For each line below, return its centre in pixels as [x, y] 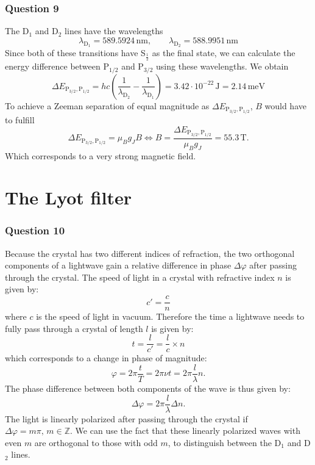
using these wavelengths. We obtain [222, 66]
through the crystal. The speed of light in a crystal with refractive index [140, 277]
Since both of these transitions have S [75, 53]
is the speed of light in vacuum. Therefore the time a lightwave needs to [170, 316]
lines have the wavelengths [114, 31]
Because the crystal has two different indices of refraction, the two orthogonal [150, 253]
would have [285, 105]
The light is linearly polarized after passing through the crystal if [126, 418]
